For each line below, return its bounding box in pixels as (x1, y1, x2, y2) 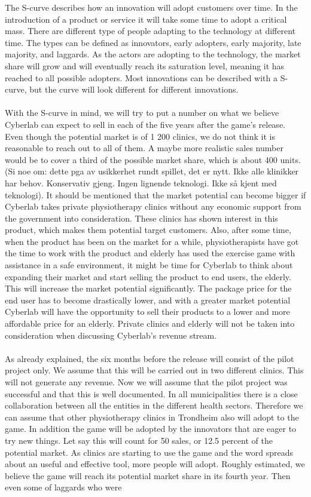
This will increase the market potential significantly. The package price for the (5, 282, 292, 294)
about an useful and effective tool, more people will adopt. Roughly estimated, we (5, 458, 305, 470)
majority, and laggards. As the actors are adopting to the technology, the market (5, 48, 301, 60)
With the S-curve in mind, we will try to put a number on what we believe (5, 106, 279, 119)
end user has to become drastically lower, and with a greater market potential (5, 293, 291, 306)
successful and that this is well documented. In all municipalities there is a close (5, 387, 298, 400)
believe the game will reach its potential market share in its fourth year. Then (5, 469, 291, 481)
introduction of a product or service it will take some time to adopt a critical (5, 13, 287, 25)
